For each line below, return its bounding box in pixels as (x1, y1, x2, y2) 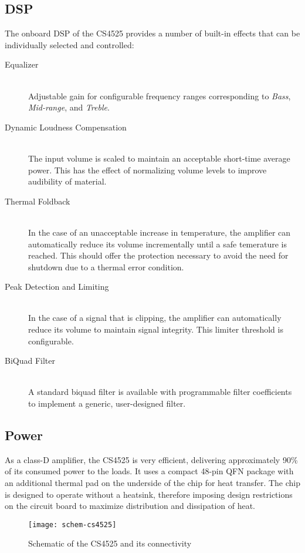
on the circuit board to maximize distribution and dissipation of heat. (5, 500, 256, 512)
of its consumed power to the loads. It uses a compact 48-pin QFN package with (5, 465, 294, 477)
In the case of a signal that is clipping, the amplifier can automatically (28, 311, 282, 324)
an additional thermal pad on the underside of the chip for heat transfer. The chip (5, 477, 301, 489)
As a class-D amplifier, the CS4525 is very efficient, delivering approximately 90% (5, 453, 298, 465)
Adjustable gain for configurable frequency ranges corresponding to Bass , (28, 89, 291, 102)
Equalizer (5, 58, 39, 71)
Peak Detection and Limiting (5, 280, 109, 293)
